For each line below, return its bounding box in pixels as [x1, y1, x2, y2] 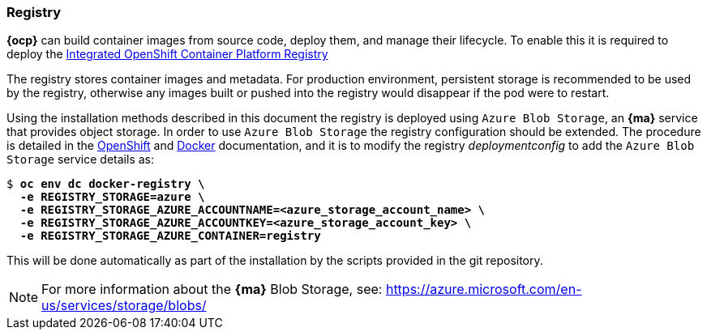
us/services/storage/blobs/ [41, 297, 207, 314]
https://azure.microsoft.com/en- [385, 281, 582, 298]
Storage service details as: [6, 152, 154, 167]
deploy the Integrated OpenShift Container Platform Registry [6, 47, 328, 62]
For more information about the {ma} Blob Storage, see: [41, 281, 383, 298]
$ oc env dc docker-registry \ [6, 177, 205, 191]
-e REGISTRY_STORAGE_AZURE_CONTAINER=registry [19, 229, 321, 243]
